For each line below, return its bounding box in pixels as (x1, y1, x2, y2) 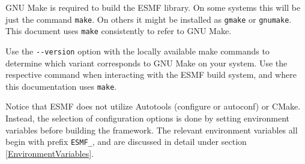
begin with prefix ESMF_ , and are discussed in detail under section (5, 135, 247, 148)
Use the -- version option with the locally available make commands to (5, 44, 270, 57)
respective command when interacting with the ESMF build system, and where (5, 68, 297, 81)
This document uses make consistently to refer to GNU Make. (5, 25, 232, 37)
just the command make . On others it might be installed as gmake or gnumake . (5, 13, 292, 25)
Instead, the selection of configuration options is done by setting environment (5, 112, 289, 124)
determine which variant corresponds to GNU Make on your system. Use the (5, 56, 288, 69)
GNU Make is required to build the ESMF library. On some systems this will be (5, 1, 301, 13)
